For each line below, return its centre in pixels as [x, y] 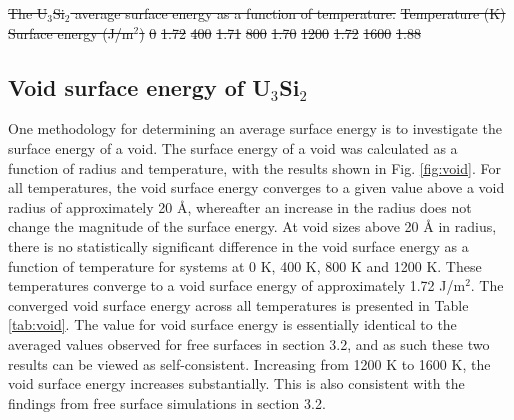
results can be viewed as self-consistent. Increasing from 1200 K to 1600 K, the [249, 363]
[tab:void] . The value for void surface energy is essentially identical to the [232, 324]
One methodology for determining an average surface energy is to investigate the [255, 128]
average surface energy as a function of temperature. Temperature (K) [290, 13]
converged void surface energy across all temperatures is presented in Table [238, 304]
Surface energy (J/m [71, 32]
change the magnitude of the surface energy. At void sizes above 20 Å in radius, [252, 226]
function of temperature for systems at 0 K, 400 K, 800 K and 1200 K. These [245, 265]
